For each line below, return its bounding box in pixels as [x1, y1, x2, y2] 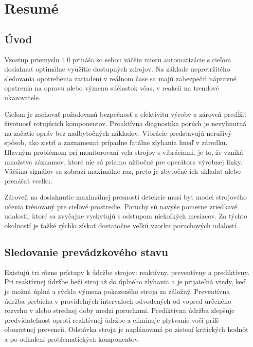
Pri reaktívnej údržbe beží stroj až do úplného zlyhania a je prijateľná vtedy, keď [4, 276, 246, 287]
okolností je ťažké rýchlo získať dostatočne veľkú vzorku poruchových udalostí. [4, 220, 238, 231]
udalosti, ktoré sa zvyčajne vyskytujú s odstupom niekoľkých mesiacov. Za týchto [4, 211, 248, 221]
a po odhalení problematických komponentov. [4, 334, 140, 344]
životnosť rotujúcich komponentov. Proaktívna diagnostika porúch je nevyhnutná [4, 118, 247, 128]
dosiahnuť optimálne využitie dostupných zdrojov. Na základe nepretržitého [4, 64, 230, 74]
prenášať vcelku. [4, 175, 53, 185]
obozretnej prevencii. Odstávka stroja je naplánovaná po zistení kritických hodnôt [4, 324, 249, 334]
